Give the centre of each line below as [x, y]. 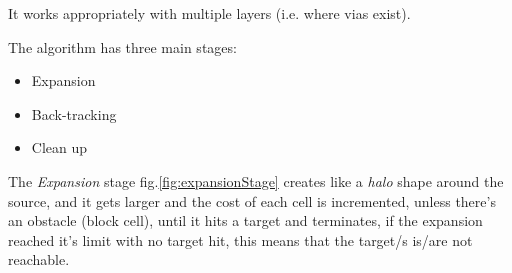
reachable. [39, 259]
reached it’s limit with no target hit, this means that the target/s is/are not [240, 239]
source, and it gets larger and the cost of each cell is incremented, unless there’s [252, 200]
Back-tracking [74, 113]
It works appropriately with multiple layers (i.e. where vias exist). [209, 13]
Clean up [59, 147]
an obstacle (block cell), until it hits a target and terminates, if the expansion [245, 220]
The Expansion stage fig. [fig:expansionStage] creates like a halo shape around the [256, 180]
